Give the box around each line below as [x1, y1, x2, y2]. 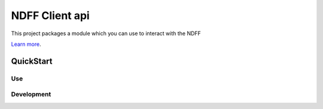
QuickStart [11, 56, 53, 66]
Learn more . [11, 41, 41, 48]
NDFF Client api [11, 9, 90, 22]
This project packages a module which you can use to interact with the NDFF [11, 30, 202, 37]
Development [11, 90, 51, 98]
